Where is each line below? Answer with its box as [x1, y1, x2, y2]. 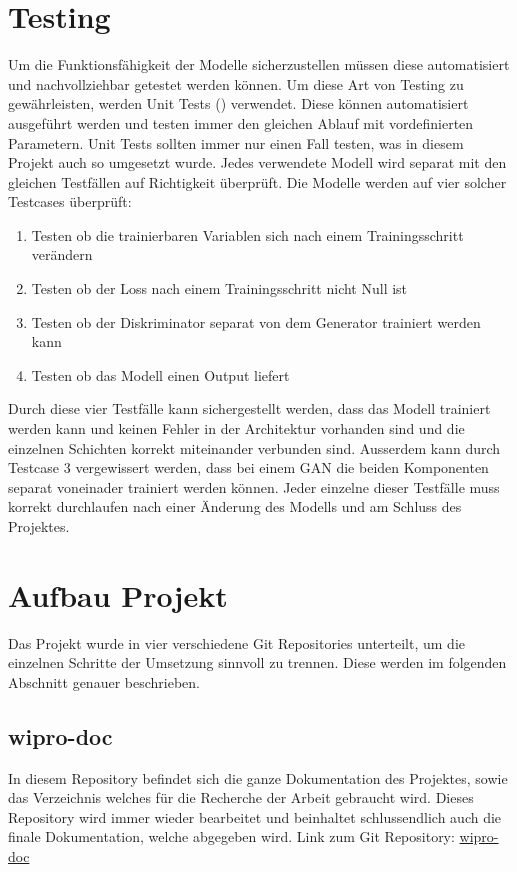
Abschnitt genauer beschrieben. [8, 671, 200, 692]
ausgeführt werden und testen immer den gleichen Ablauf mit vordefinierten [8, 112, 474, 133]
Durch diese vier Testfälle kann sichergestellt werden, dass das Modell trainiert [8, 398, 491, 419]
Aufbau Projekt [8, 574, 228, 615]
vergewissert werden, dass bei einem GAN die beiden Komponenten [75, 457, 489, 478]
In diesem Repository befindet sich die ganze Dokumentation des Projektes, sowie [8, 767, 508, 788]
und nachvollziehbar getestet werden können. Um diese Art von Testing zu [8, 73, 464, 94]
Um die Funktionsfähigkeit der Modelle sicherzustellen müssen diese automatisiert [8, 54, 510, 75]
